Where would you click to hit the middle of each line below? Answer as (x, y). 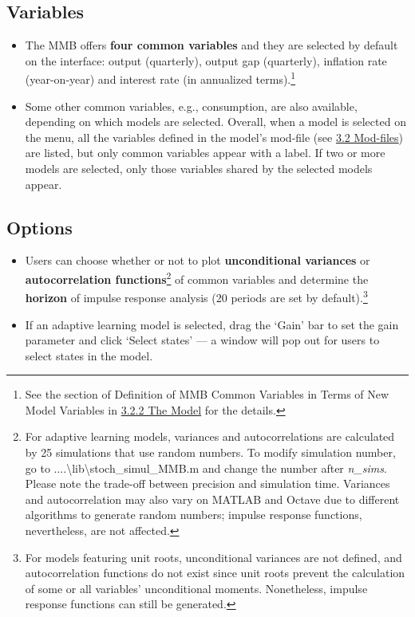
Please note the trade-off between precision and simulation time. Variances (207, 483)
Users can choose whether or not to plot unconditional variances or (198, 260)
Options (40, 227)
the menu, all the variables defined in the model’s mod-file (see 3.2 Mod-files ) (214, 137)
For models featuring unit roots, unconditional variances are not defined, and (213, 557)
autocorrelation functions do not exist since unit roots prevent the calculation (215, 573)
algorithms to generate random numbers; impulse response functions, (194, 515)
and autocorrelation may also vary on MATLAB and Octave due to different (212, 499)
